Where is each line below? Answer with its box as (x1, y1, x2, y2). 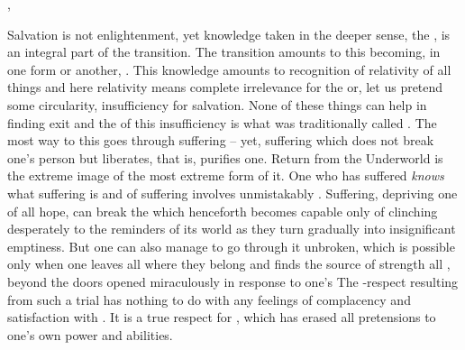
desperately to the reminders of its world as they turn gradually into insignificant (7, 219, 456, 238)
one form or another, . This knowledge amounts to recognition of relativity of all (7, 60, 451, 78)
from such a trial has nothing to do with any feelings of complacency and (7, 290, 411, 309)
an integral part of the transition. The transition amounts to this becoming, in (7, 42, 441, 61)
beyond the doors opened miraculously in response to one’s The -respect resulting (7, 272, 459, 290)
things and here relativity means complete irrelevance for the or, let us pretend (7, 78, 443, 97)
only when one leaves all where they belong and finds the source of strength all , (7, 254, 451, 273)
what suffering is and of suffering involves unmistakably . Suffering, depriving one (7, 183, 458, 202)
